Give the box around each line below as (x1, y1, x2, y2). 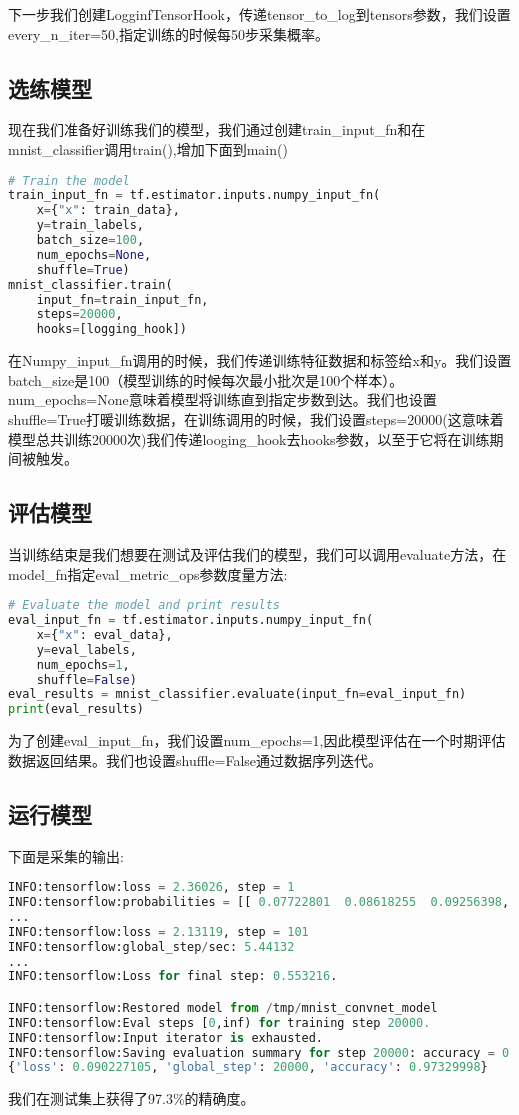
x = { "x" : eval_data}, (36, 627, 173, 642)
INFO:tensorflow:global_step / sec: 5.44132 (8, 939, 295, 954)
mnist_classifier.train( (8, 277, 173, 292)
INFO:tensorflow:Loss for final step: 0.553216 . (8, 969, 338, 984)
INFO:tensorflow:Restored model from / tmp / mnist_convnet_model (8, 1000, 438, 1015)
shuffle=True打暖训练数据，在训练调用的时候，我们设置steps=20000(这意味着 (8, 408, 504, 429)
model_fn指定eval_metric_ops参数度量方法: (8, 563, 288, 584)
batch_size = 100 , (36, 233, 145, 248)
